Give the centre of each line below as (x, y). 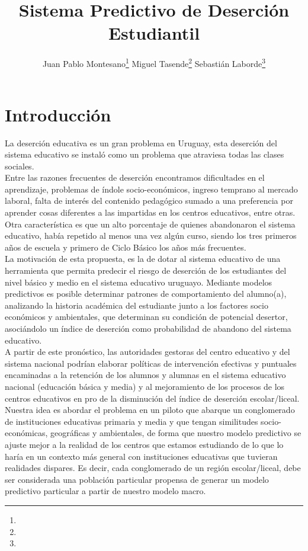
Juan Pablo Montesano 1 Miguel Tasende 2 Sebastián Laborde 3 (154, 63)
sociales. (20, 166)
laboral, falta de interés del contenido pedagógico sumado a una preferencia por (149, 201)
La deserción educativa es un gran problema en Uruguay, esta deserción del (141, 142)
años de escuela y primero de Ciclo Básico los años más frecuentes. (126, 247)
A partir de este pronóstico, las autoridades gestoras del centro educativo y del (147, 352)
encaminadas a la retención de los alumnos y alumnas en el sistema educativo (145, 375)
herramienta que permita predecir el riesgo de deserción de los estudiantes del (146, 270)
